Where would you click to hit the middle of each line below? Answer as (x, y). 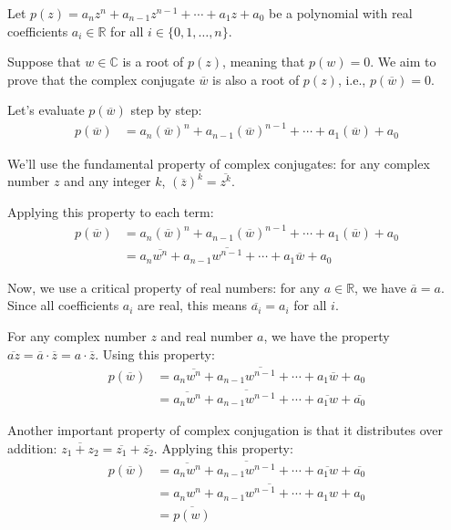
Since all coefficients (63, 305)
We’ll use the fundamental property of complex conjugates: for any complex (219, 163)
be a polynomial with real (340, 13)
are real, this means (193, 305)
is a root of (153, 62)
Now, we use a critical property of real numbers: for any (164, 287)
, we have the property (327, 336)
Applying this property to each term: (111, 211)
